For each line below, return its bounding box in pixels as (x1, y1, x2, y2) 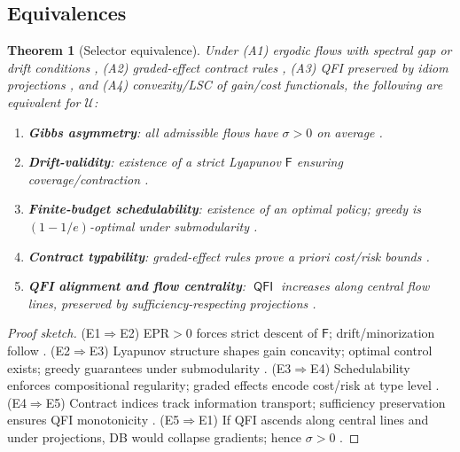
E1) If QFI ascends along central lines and (199, 410, 429, 429)
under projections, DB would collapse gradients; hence (7, 427, 302, 446)
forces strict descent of (196, 323, 318, 342)
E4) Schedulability (310, 358, 410, 377)
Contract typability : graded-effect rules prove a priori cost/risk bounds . (27, 246, 430, 265)
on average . (316, 122, 383, 141)
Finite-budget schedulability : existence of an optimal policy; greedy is (27, 199, 422, 218)
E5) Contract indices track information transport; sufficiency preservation (45, 393, 446, 411)
